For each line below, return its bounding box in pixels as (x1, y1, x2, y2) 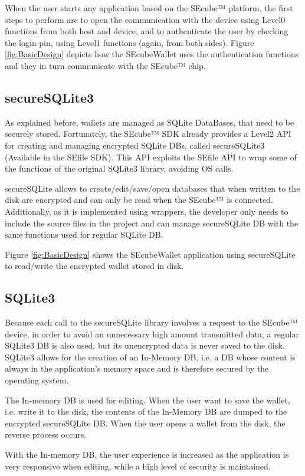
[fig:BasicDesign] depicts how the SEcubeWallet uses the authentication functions (5, 48, 299, 60)
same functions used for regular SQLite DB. (5, 228, 163, 241)
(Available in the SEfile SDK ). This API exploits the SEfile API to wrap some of (5, 150, 297, 163)
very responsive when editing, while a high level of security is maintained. (5, 459, 271, 472)
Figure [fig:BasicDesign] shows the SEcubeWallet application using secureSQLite (5, 248, 296, 260)
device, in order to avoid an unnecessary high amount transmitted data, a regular (5, 327, 300, 340)
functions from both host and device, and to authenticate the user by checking (5, 25, 288, 37)
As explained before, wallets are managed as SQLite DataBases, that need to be (5, 116, 294, 128)
